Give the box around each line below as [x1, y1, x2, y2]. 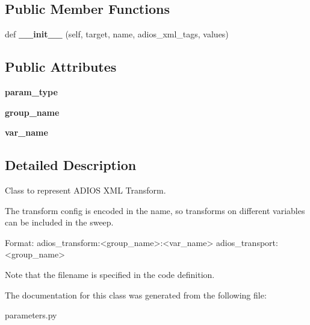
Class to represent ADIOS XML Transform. [5, 183, 166, 196]
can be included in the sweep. [5, 216, 114, 229]
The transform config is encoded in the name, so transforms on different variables [5, 204, 305, 216]
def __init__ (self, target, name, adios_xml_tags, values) [5, 28, 229, 40]
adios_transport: [215, 236, 278, 248]
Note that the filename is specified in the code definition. [5, 268, 215, 280]
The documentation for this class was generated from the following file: [5, 288, 267, 301]
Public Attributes [5, 57, 117, 76]
